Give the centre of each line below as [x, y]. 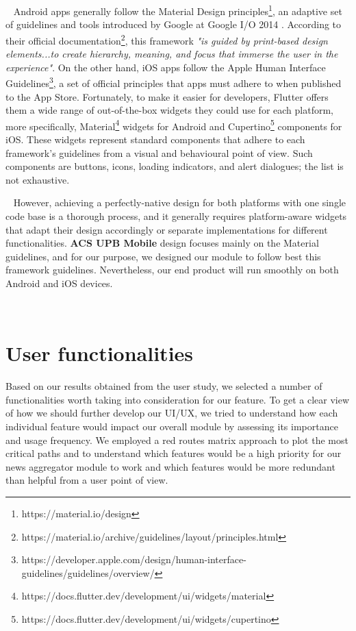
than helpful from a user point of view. [87, 480]
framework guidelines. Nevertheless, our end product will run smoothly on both [172, 270]
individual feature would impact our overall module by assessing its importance [172, 426]
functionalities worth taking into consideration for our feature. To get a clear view [178, 399]
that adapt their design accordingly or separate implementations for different [167, 229]
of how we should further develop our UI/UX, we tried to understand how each [172, 413]
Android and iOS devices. [59, 283]
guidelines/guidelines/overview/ [88, 572]
